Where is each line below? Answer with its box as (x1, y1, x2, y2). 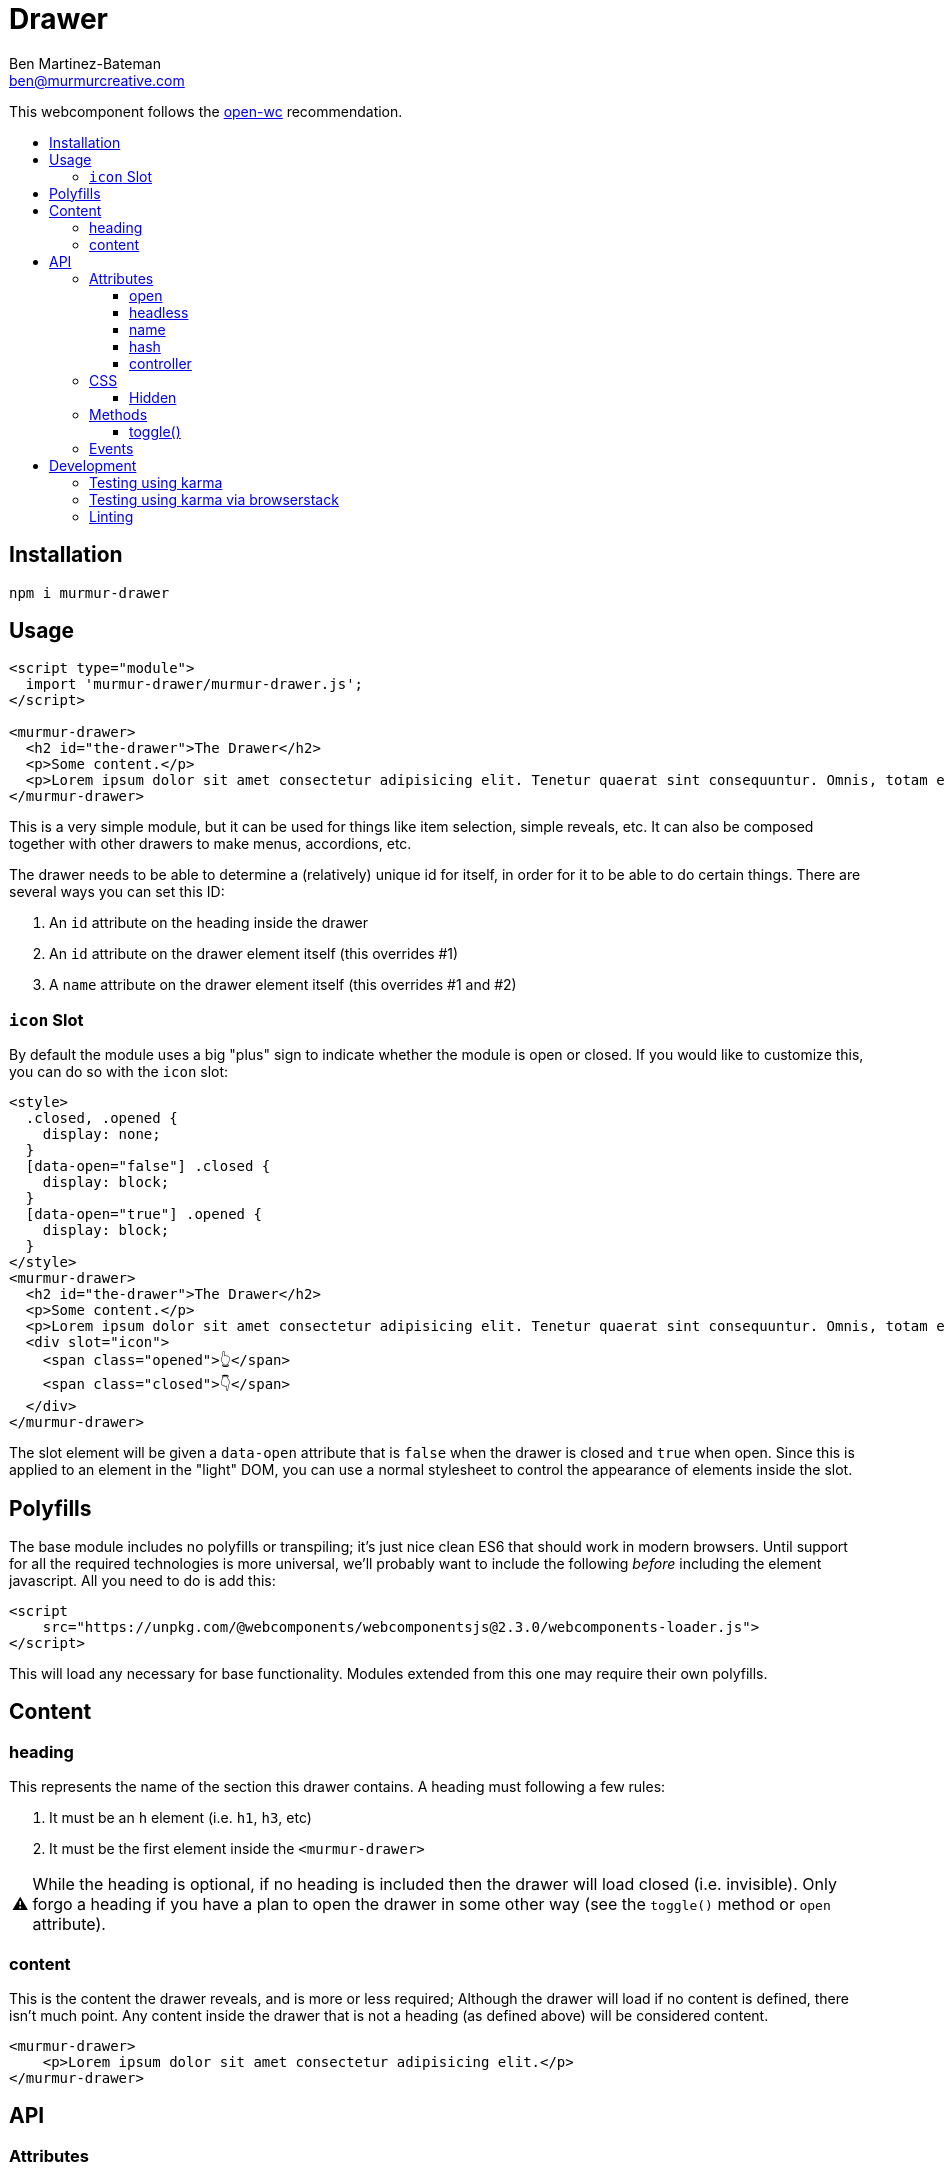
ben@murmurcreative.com (9, 71, 185, 89)
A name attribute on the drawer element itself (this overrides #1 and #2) (49, 976, 517, 994)
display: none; (42, 1126, 161, 1143)
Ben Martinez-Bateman (9, 54, 161, 72)
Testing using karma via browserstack (89, 490, 339, 508)
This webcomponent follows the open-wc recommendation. (9, 102, 403, 120)
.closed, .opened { (25, 1110, 178, 1127)
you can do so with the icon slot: (9, 1063, 229, 1081)
